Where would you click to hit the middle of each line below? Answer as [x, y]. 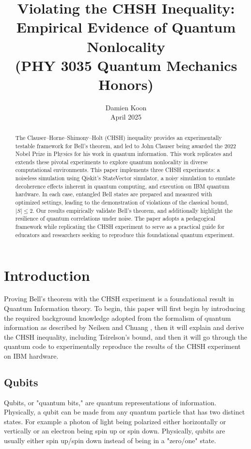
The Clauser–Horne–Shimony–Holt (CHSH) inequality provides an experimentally [118, 137]
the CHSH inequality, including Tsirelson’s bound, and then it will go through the [126, 337]
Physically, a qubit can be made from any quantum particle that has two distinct [125, 412]
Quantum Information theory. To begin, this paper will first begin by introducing [125, 308]
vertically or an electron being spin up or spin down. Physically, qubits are [115, 431]
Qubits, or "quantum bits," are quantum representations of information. [110, 402]
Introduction [47, 275]
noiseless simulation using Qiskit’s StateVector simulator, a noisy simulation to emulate [125, 178]
